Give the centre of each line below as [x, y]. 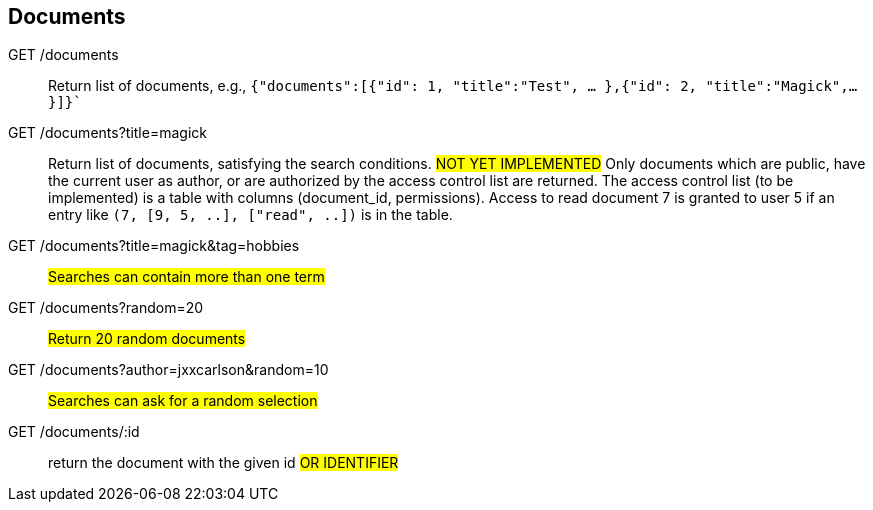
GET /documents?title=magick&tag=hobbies [154, 246]
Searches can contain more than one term [186, 277]
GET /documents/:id [74, 432]
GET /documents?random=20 [106, 308]
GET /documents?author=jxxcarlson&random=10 [168, 370]
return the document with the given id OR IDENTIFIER [223, 463]
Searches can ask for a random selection [183, 401]
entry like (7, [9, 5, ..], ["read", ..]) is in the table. [250, 215]
